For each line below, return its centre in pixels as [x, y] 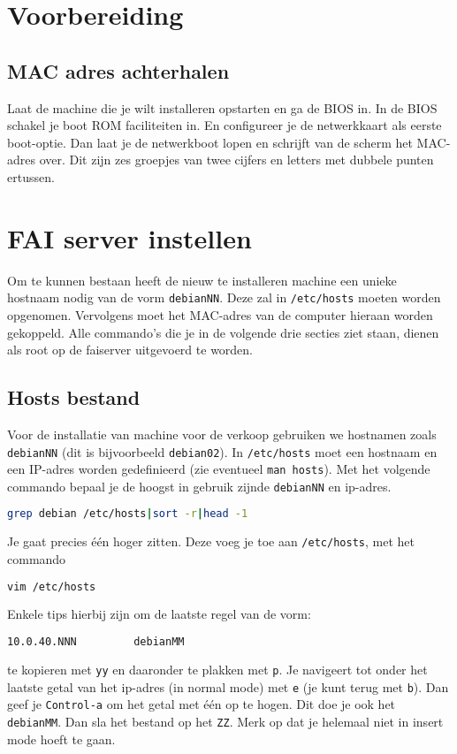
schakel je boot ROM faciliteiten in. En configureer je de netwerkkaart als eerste [225, 125]
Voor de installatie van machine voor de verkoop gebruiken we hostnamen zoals [222, 434]
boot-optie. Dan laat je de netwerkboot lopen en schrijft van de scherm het [210, 142]
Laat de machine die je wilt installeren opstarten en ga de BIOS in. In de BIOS [222, 107]
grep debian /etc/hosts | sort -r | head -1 [128, 514]
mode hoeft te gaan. [61, 739]
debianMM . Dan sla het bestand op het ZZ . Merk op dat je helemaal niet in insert [225, 721]
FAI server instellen [129, 237]
